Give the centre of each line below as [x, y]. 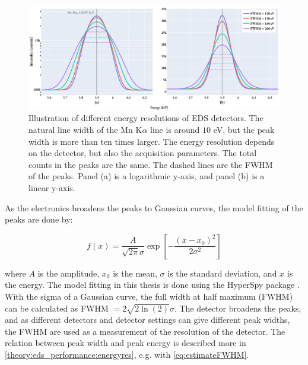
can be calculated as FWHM [57, 308]
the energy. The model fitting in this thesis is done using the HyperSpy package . [152, 285]
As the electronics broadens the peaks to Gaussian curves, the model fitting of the [154, 207]
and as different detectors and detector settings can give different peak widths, [147, 320]
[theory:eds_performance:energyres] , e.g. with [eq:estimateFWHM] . [127, 355]
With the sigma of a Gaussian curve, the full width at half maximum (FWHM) [149, 296]
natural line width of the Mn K [85, 129]
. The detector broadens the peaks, [238, 308]
